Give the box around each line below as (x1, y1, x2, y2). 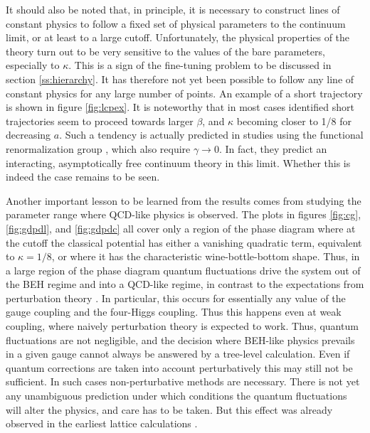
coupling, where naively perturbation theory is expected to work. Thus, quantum (6, 319, 359, 333)
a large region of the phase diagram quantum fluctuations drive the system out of (6, 262, 361, 277)
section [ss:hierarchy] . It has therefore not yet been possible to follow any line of (6, 71, 354, 86)
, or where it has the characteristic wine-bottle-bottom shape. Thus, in (51, 249, 360, 264)
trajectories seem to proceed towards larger (6, 113, 194, 128)
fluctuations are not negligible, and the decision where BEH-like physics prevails (6, 332, 355, 347)
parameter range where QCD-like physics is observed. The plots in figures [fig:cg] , (6, 207, 361, 222)
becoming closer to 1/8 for (236, 113, 351, 128)
